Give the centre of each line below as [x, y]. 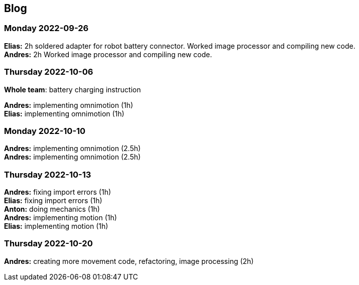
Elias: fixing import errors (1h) [53, 201]
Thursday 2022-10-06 [49, 72]
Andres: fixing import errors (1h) [58, 192]
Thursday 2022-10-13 [48, 174]
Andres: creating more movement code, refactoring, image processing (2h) [129, 261]
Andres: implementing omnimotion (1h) [69, 105]
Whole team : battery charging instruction [73, 89]
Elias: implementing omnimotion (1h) [64, 113]
